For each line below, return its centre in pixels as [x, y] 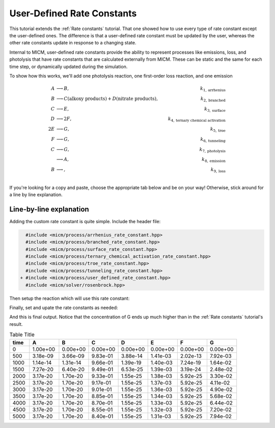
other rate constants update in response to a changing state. [73, 43]
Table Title [22, 335]
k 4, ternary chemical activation [197, 120]
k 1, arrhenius [213, 89]
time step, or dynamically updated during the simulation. [68, 66]
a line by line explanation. [36, 195]
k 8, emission [214, 160]
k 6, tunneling [213, 139]
